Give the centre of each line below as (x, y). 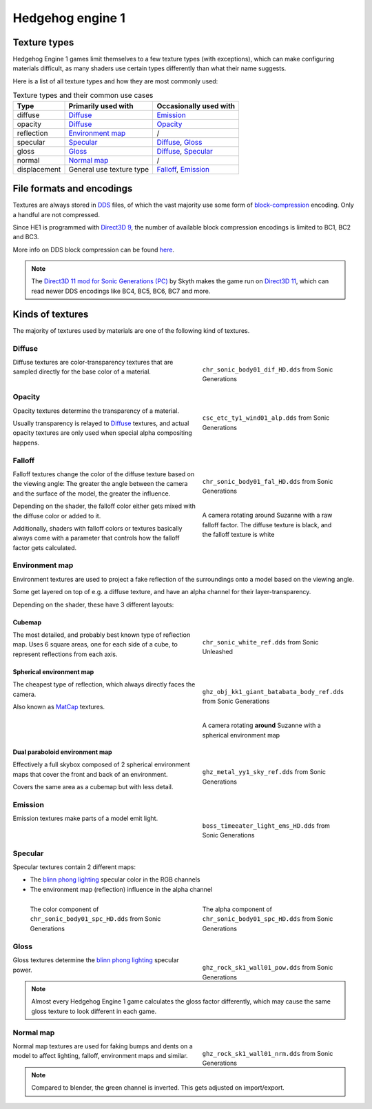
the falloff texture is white (238, 534)
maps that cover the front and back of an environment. (90, 774)
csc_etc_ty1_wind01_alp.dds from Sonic (266, 418)
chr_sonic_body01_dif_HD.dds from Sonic (268, 369)
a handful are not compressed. (56, 214)
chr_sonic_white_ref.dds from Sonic (260, 642)
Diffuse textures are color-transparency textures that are (93, 362)
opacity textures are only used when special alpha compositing (102, 433)
